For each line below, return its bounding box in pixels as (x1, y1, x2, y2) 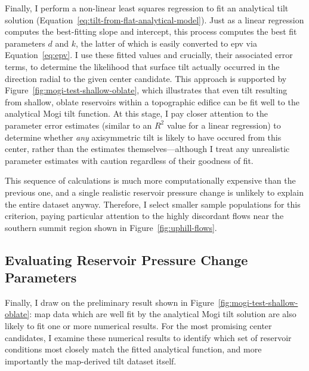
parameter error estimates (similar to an (5, 118, 152, 131)
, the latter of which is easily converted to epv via (75, 37, 257, 49)
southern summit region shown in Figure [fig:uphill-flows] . (5, 221, 217, 233)
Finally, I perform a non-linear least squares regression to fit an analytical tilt (5, 2, 289, 14)
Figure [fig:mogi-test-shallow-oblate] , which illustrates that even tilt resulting (5, 84, 288, 96)
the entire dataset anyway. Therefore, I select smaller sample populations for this (5, 197, 301, 210)
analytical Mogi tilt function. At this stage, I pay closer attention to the (5, 107, 268, 120)
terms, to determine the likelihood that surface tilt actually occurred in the (5, 60, 280, 72)
